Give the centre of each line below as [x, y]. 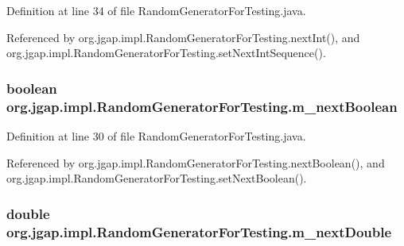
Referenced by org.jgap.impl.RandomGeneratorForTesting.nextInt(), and [183, 37]
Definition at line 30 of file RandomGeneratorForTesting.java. [156, 135]
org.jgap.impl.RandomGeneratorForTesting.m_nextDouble [199, 231]
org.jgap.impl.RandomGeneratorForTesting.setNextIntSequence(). [166, 53]
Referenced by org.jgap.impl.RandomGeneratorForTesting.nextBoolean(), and [196, 162]
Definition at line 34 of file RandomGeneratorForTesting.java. [156, 10]
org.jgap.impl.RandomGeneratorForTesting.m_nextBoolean [202, 106]
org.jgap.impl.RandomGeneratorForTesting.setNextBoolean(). [157, 178]
